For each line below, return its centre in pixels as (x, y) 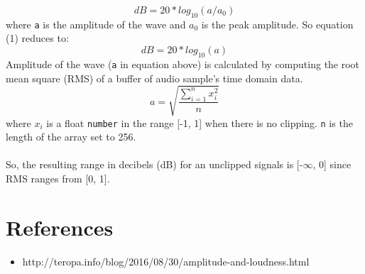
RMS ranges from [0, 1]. (58, 179)
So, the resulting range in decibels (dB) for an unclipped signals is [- (154, 164)
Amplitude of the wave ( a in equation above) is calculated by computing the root (183, 64)
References (60, 227)
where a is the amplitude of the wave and (96, 24)
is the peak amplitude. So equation (277, 24)
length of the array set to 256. (71, 137)
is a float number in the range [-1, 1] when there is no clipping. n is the (200, 122)
